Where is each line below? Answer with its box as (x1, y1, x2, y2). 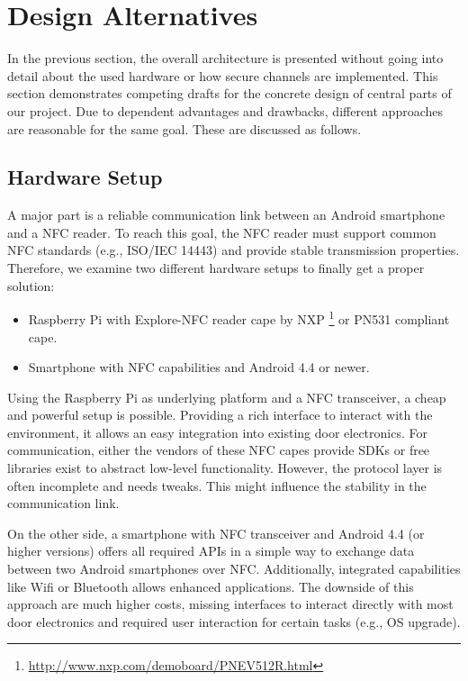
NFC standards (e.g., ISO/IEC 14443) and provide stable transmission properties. (7, 241, 460, 259)
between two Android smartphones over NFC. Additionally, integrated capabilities (7, 559, 461, 578)
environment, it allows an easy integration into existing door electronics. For (7, 422, 427, 441)
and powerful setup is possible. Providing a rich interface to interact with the (7, 405, 433, 424)
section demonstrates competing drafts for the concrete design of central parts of (7, 84, 452, 103)
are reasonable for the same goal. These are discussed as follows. (7, 119, 362, 138)
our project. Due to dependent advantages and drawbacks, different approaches (7, 101, 444, 120)
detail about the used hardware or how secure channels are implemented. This (7, 66, 438, 85)
